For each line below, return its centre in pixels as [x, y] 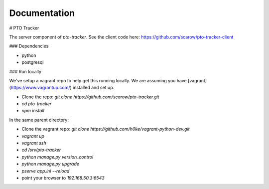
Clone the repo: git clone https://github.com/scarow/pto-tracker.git [90, 97]
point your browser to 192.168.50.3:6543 [63, 178]
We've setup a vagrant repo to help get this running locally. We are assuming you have [98, 80]
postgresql [33, 62]
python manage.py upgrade [51, 164]
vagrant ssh [34, 143]
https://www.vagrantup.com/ [40, 88]
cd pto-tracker [37, 104]
